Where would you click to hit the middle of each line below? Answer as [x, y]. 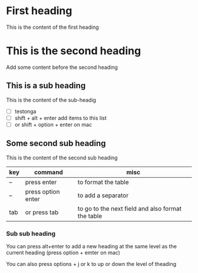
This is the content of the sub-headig [51, 100]
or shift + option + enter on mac [53, 124]
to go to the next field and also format [129, 208]
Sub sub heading [31, 234]
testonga [25, 111]
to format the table [103, 182]
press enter [41, 182]
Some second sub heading [56, 143]
